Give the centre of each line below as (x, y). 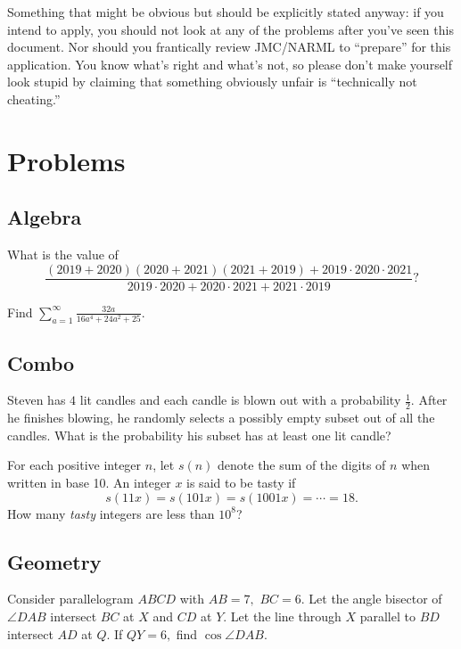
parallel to (387, 616)
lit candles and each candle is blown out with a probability (240, 400)
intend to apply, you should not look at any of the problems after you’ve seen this (230, 29)
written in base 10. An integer (89, 482)
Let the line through (286, 616)
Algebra (45, 217)
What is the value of (63, 255)
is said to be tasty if (241, 482)
